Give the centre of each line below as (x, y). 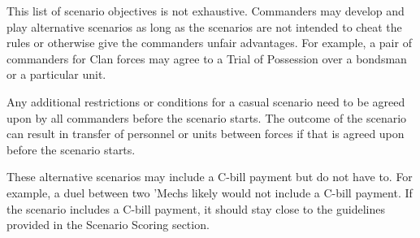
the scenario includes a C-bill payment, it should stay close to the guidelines (196, 208)
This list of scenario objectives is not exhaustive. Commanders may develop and (206, 11)
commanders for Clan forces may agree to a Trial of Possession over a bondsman (207, 58)
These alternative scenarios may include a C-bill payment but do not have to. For (210, 177)
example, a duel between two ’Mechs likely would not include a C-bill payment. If (210, 192)
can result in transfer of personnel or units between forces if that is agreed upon (206, 134)
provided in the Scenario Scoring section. (108, 225)
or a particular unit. (56, 74)
